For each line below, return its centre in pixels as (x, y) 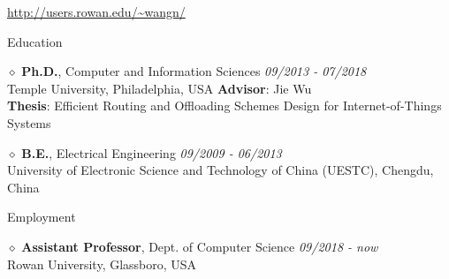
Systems (29, 122)
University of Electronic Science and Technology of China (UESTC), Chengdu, (221, 170)
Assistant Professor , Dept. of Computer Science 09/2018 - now (200, 246)
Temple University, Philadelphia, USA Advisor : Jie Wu (160, 88)
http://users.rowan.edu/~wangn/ (96, 11)
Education (35, 41)
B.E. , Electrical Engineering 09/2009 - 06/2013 (152, 152)
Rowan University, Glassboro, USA (102, 264)
